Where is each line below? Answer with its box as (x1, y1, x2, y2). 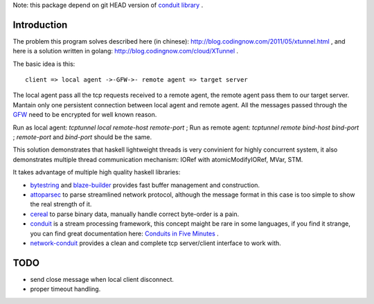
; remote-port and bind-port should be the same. (12, 133, 152, 141)
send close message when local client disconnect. (30, 275, 175, 283)
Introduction (12, 19, 68, 30)
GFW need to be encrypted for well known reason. (12, 111, 157, 119)
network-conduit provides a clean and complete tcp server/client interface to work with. (30, 239, 282, 247)
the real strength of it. (30, 200, 92, 208)
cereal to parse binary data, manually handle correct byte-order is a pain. (30, 210, 239, 218)
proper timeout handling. (30, 285, 101, 294)
